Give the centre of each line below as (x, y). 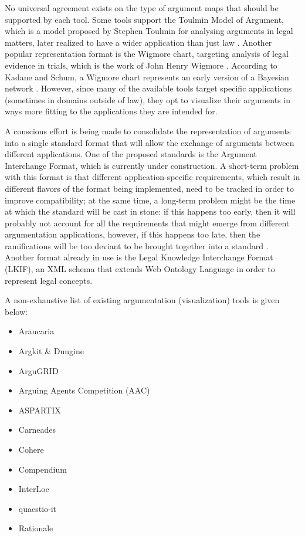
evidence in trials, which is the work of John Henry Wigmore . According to (141, 65)
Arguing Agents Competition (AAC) (84, 390)
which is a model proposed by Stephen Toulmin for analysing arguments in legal (149, 31)
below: (16, 311)
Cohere (31, 449)
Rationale (36, 528)
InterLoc (34, 489)
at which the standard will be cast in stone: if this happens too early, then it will (150, 211)
